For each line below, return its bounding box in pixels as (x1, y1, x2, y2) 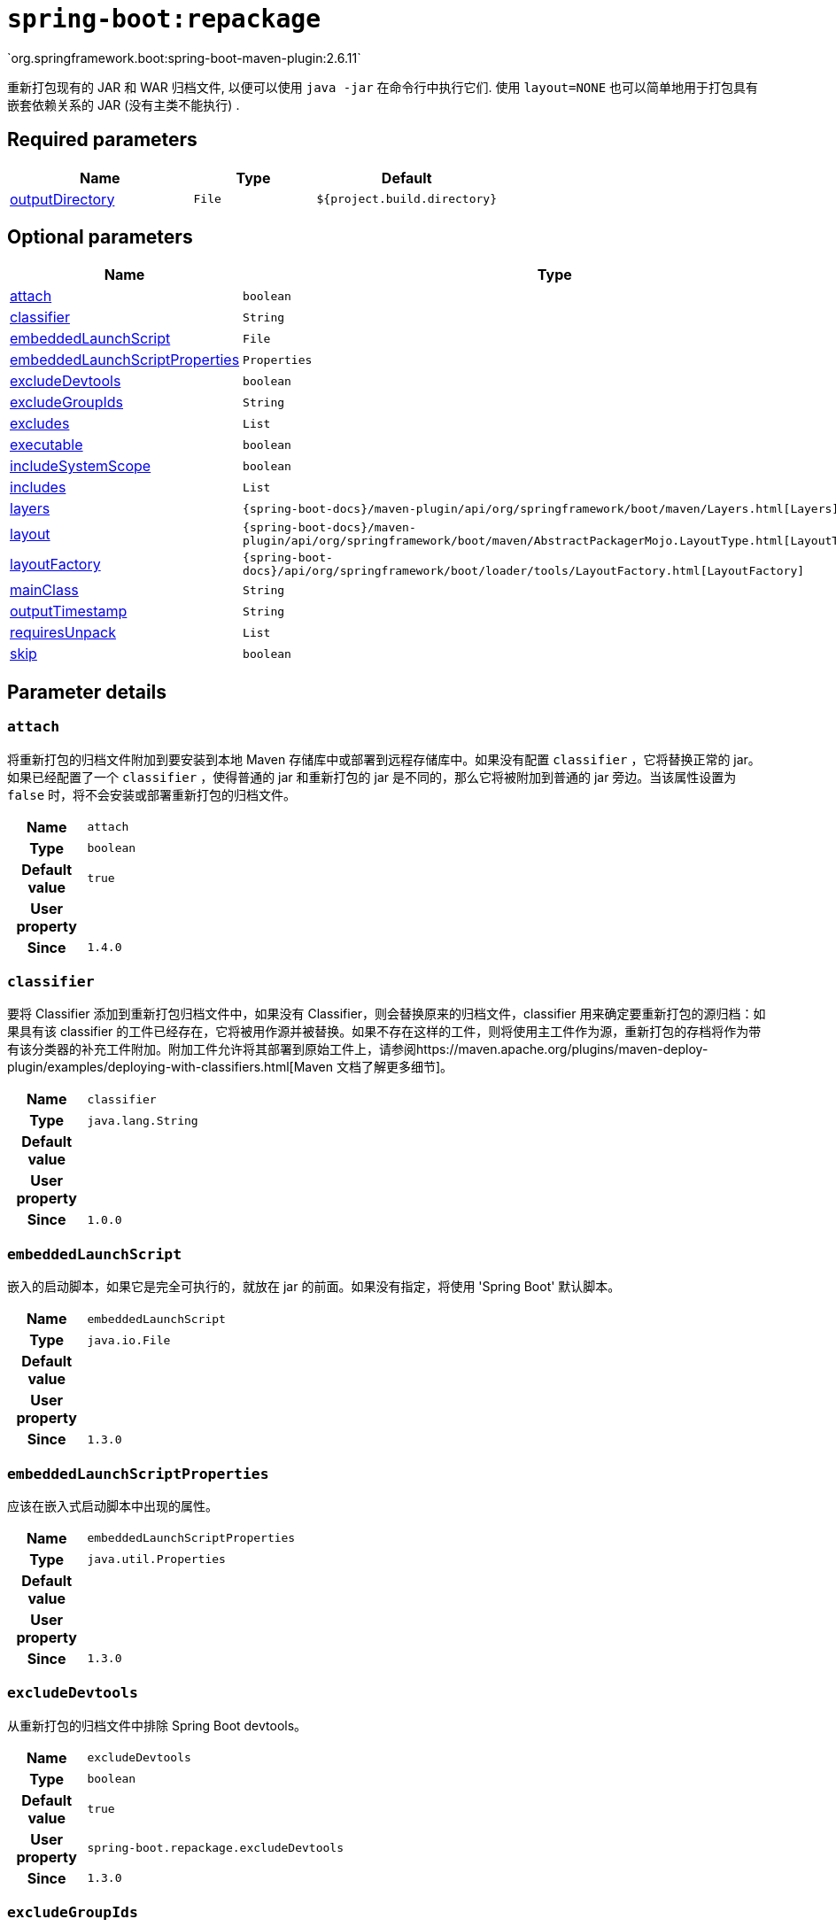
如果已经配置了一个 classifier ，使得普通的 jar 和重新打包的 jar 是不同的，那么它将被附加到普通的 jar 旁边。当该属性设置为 (7, 769, 737, 785)
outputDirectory (10, 190, 115, 208)
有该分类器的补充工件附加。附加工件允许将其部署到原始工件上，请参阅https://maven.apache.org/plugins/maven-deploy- (7, 1041, 708, 1057)
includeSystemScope (10, 457, 151, 476)
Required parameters (7, 128, 197, 151)
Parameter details (7, 680, 167, 703)
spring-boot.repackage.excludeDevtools (87, 1841, 344, 1855)
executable (10, 436, 83, 454)
